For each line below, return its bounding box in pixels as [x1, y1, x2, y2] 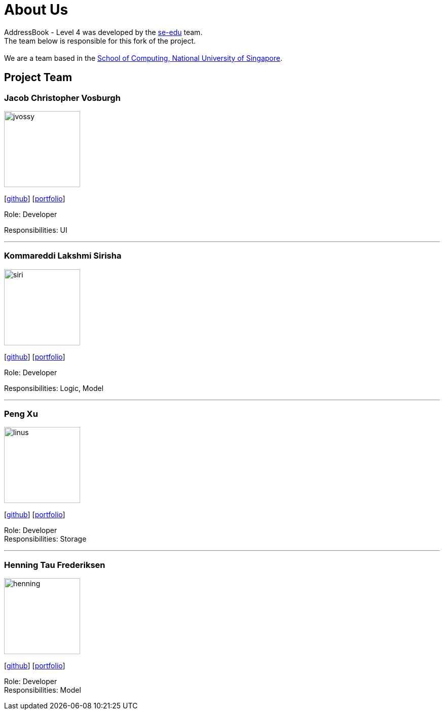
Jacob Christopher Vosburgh [4, 92, 121, 103]
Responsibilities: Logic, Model [4, 383, 104, 392]
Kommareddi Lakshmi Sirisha [4, 251, 122, 261]
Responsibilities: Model [4, 686, 81, 695]
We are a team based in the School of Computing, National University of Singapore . [4, 53, 283, 62]
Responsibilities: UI [4, 225, 67, 234]
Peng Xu [4, 409, 38, 419]
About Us [4, 1, 68, 18]
